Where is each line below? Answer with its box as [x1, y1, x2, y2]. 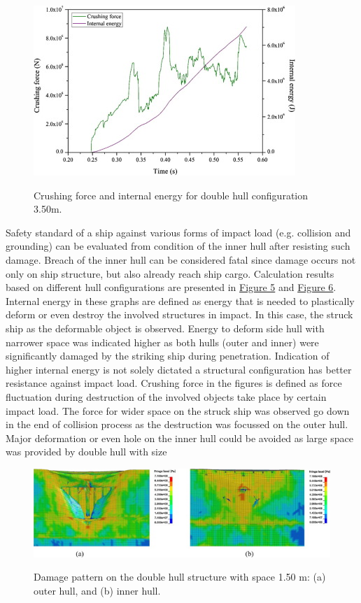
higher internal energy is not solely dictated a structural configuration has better [6, 362, 352, 376]
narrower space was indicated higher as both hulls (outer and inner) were [6, 334, 319, 349]
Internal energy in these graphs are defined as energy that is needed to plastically [6, 293, 355, 308]
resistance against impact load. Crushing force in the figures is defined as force [6, 376, 342, 390]
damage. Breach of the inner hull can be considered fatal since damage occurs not [6, 252, 356, 267]
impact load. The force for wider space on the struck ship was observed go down [6, 403, 350, 418]
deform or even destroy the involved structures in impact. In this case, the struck [6, 307, 353, 322]
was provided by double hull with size [6, 444, 167, 459]
